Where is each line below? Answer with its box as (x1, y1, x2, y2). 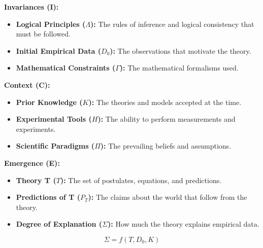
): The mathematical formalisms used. (119, 62, 239, 73)
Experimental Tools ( (16, 114, 92, 124)
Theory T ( (16, 174, 56, 185)
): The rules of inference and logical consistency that (90, 18, 254, 29)
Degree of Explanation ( (16, 219, 103, 229)
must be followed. (16, 28, 71, 39)
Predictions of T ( (16, 192, 80, 202)
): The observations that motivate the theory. (110, 45, 251, 56)
